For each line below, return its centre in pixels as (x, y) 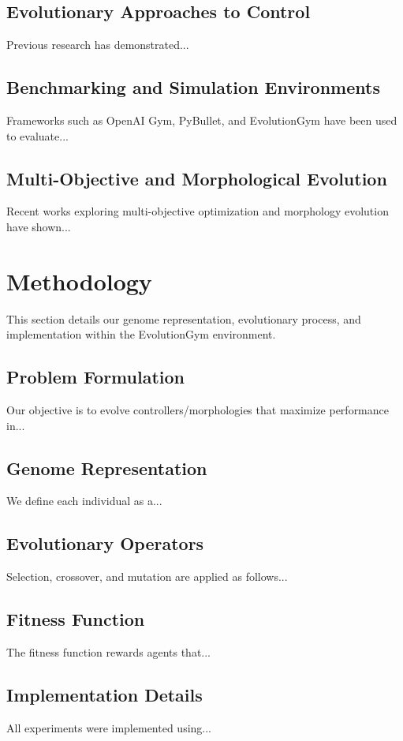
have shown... (39, 226)
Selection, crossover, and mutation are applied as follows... (147, 576)
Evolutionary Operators (105, 543)
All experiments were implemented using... (109, 727)
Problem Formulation (95, 377)
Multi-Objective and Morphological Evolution (197, 178)
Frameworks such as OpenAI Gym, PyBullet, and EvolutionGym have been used (202, 120)
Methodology (79, 281)
